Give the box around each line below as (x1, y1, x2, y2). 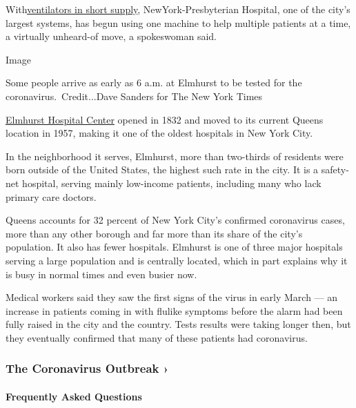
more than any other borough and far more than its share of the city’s (6, 226, 303, 240)
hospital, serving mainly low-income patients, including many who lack (22, 175, 322, 190)
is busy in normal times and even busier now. (6, 266, 197, 281)
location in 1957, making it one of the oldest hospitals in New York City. (6, 126, 313, 140)
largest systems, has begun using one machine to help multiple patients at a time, (6, 15, 351, 30)
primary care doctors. (6, 189, 97, 204)
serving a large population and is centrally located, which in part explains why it (6, 253, 348, 267)
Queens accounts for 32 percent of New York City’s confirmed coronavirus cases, (6, 213, 345, 227)
